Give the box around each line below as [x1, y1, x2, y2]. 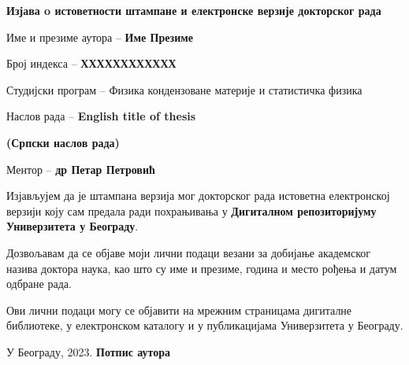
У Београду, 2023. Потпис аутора [6, 343, 171, 359]
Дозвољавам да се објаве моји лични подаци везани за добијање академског [6, 244, 370, 260]
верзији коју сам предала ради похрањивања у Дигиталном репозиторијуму [6, 202, 377, 219]
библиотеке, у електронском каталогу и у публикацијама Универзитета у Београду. [6, 317, 403, 334]
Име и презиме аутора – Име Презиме [6, 28, 193, 45]
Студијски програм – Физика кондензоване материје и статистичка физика [6, 81, 363, 98]
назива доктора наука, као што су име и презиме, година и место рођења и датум [6, 260, 397, 276]
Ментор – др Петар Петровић [6, 160, 155, 177]
